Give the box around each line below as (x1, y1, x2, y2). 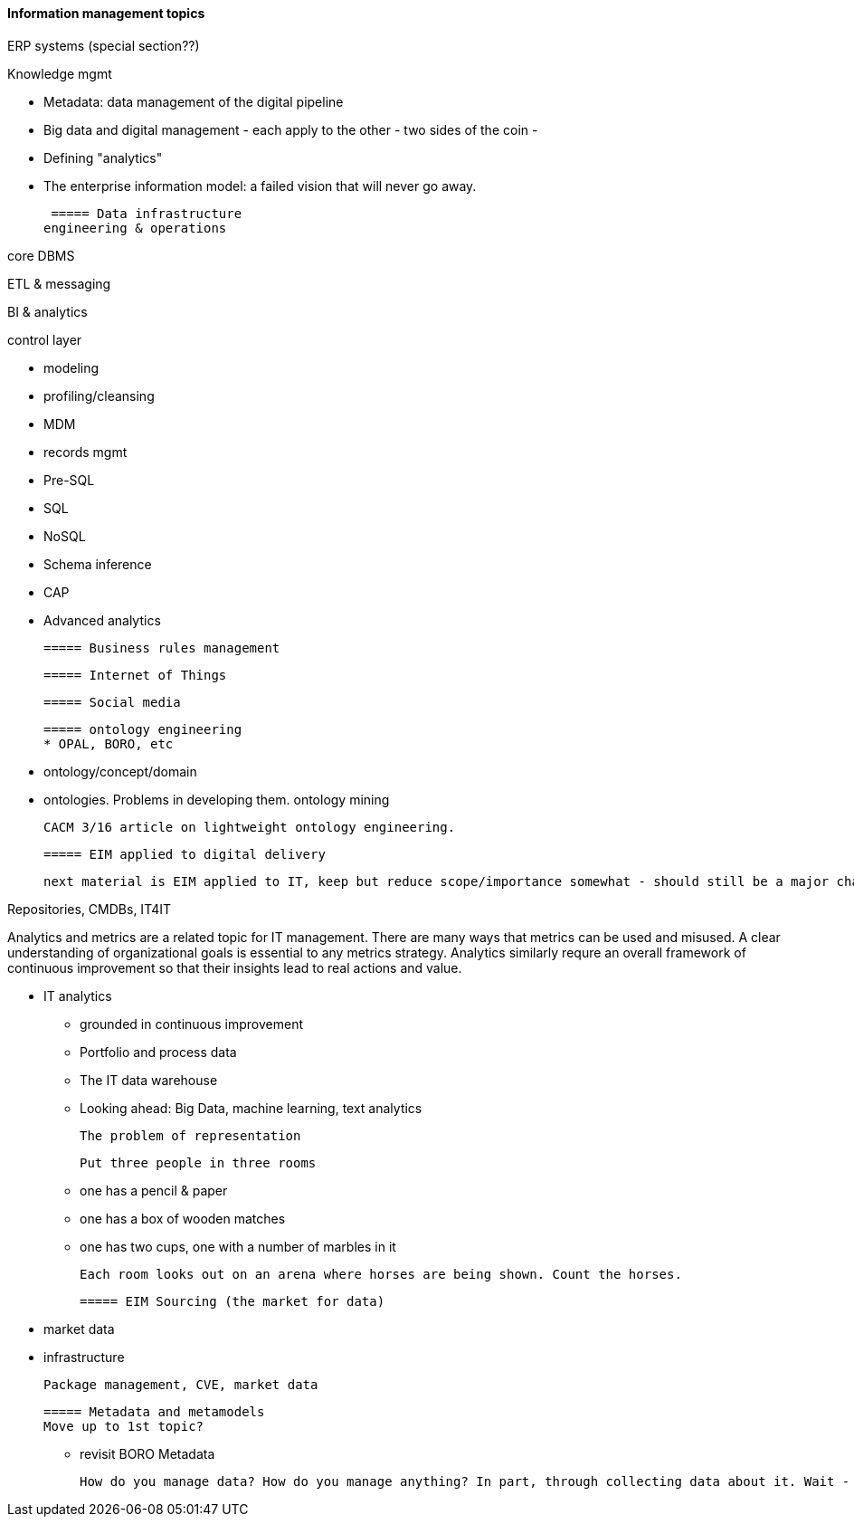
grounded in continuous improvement (80, 1015, 304, 1032)
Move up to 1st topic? (43, 1418, 204, 1434)
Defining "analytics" (43, 149, 163, 166)
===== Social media (43, 694, 181, 710)
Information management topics (7, 5, 205, 21)
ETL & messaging (7, 275, 111, 291)
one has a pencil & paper (80, 1182, 228, 1198)
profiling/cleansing (43, 387, 155, 404)
